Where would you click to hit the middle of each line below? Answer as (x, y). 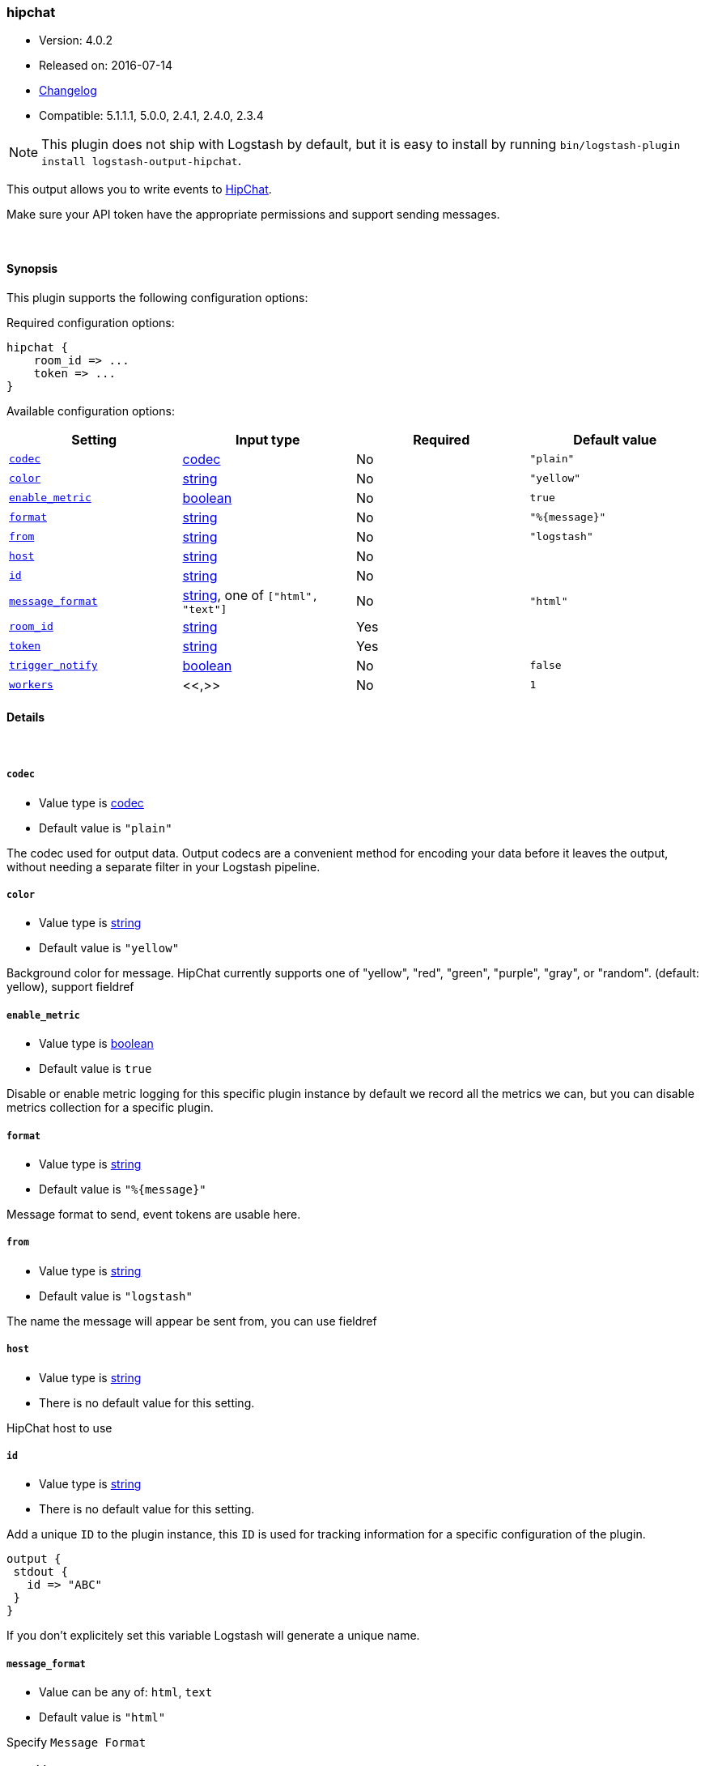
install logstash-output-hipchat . (142, 161)
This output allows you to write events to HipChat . (139, 189)
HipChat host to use (59, 1428)
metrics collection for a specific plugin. (110, 1108)
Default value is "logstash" (116, 1296)
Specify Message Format (76, 1743)
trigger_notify (53, 666)
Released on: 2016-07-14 (106, 66)
